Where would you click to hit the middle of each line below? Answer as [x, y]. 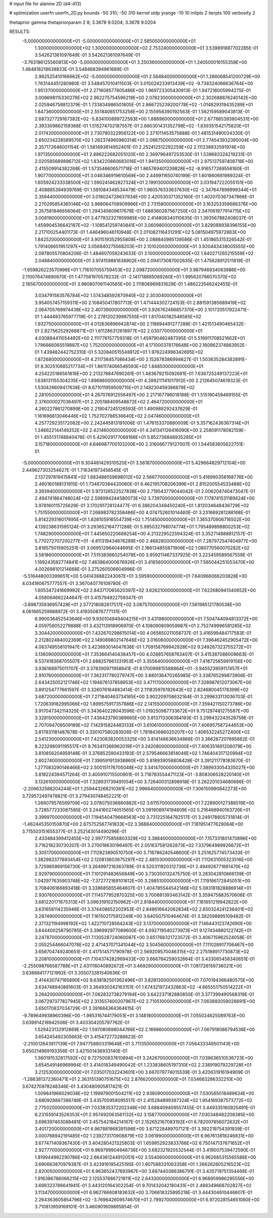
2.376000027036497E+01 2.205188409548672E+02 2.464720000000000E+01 [119, 402]
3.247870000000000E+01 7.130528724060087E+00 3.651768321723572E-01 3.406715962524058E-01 [143, 938]
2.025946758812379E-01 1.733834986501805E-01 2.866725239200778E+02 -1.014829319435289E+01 [144, 105]
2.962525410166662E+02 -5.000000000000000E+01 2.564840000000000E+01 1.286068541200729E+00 [147, 76]
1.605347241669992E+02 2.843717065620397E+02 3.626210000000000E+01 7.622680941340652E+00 [145, 590]
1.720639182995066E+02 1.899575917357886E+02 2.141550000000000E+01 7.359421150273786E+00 [143, 704]
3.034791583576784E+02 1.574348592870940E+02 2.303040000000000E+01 [118, 296]
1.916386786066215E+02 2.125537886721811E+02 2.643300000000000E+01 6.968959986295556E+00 [144, 1178]
